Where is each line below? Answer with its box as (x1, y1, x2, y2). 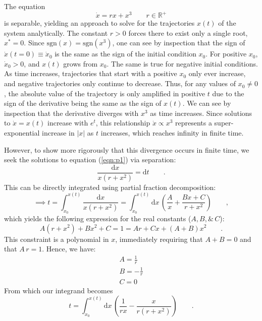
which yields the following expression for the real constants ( (4, 213, 191, 223)
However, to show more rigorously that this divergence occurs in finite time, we (4, 144, 249, 155)
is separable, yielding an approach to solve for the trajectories (4, 18, 195, 28)
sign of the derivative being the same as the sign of (4, 98, 162, 108)
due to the (212, 88, 244, 98)
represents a (175, 117, 212, 128)
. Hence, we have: (42, 243, 96, 254)
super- (214, 117, 234, 128)
